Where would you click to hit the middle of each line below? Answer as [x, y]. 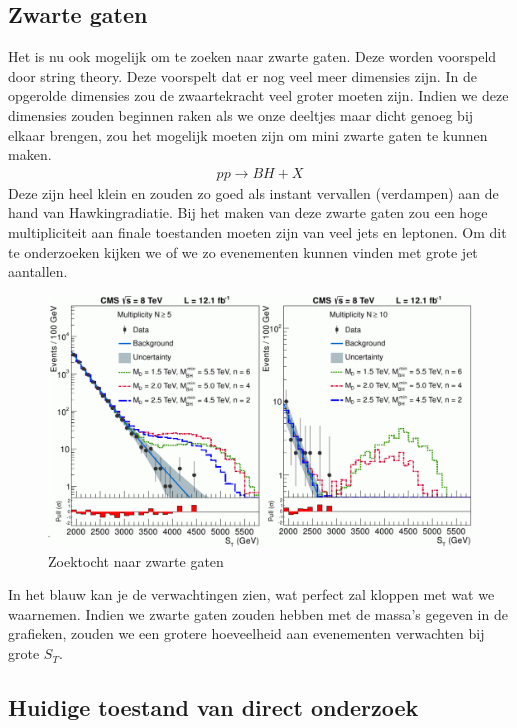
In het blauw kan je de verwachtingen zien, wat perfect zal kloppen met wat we [251, 594]
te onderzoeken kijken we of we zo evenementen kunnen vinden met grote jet [243, 251]
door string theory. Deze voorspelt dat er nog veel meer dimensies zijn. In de [242, 75]
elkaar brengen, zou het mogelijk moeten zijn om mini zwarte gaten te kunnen [248, 134]
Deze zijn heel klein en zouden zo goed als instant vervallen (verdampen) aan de [253, 192]
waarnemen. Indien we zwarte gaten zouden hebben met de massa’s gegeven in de [258, 613]
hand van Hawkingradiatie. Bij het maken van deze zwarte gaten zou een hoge [248, 212]
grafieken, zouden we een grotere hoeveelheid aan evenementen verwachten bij [246, 633]
